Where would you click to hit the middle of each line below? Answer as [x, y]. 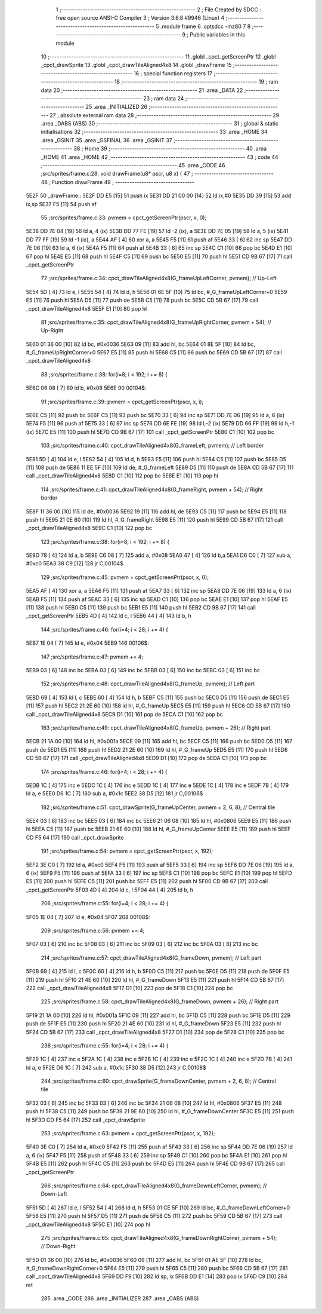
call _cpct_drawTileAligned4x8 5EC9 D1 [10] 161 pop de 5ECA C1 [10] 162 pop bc [124, 714]
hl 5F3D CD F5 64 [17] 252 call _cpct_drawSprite [86, 1120]
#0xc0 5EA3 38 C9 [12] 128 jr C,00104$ [75, 563]
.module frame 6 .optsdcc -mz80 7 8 [205, 26]
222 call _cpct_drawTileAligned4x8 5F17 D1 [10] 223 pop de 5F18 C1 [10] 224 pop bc [130, 988]
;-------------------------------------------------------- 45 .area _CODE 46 [133, 166]
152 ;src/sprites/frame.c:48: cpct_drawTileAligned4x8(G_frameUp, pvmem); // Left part [148, 684]
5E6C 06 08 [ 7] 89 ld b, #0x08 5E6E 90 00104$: [86, 388]
